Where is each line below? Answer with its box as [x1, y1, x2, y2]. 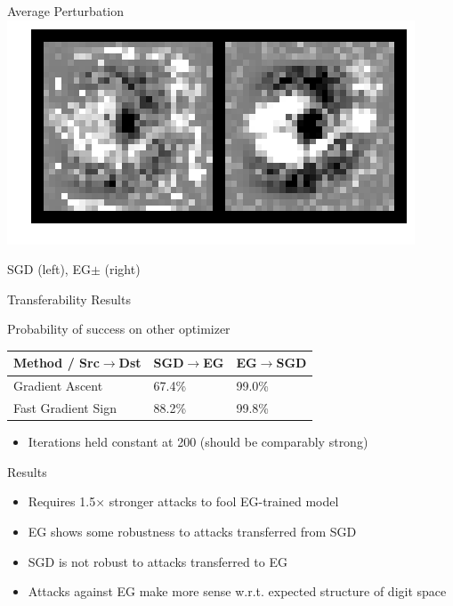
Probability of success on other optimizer [7, 319, 231, 338]
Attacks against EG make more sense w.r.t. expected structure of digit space [28, 582, 447, 601]
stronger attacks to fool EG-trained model [109, 492, 339, 511]
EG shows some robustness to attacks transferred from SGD [28, 522, 357, 541]
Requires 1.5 [28, 492, 96, 511]
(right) [104, 260, 141, 279]
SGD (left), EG [7, 260, 91, 279]
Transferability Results [7, 289, 131, 308]
